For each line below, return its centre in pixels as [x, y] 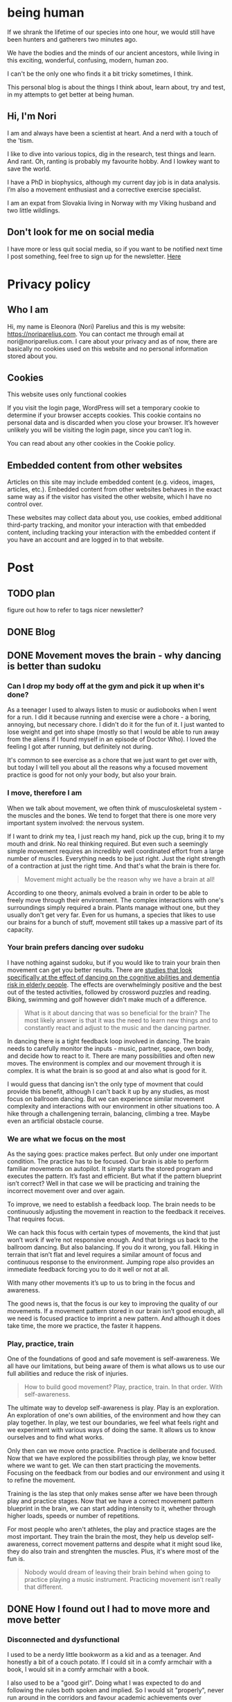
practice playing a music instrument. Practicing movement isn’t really [123, 1580]
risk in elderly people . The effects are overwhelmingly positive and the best [115, 984]
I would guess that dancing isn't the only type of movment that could [105, 1084]
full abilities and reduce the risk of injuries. [68, 1374]
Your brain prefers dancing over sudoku [75, 947]
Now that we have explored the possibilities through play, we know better [112, 1458]
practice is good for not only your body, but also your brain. [92, 775]
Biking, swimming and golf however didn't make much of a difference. [107, 999]
